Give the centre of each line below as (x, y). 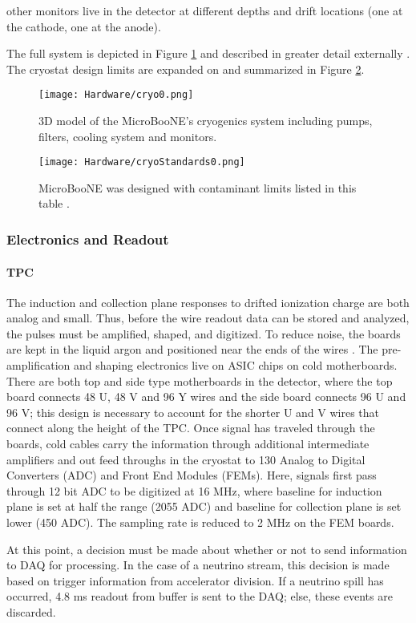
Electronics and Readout (88, 239)
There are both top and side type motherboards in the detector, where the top (200, 380)
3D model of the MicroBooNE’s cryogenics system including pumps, (206, 121)
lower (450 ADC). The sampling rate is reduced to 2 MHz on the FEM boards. (200, 522)
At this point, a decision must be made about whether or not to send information (207, 549)
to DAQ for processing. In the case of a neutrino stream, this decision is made (198, 565)
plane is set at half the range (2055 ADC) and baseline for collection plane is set (204, 506)
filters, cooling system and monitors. (128, 136)
